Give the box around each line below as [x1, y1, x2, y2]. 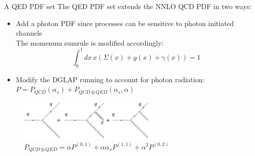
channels [16, 28, 42, 38]
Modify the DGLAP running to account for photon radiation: [16, 74, 205, 84]
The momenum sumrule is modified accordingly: [16, 37, 164, 48]
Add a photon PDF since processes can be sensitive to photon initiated [16, 18, 234, 28]
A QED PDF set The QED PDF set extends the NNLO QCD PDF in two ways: [4, 1, 251, 11]
